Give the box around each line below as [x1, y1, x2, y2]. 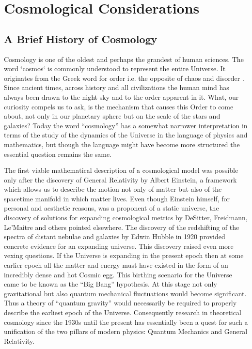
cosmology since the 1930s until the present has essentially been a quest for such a [4, 317, 248, 327]
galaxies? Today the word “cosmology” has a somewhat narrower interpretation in [4, 120, 248, 130]
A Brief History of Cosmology [4, 31, 157, 46]
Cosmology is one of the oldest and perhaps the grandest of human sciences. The [4, 54, 244, 64]
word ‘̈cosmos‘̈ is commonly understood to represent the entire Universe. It [4, 63, 226, 74]
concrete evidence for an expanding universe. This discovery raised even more [4, 241, 234, 251]
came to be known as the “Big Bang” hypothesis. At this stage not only [4, 279, 217, 289]
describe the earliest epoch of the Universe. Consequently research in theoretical [4, 307, 241, 318]
